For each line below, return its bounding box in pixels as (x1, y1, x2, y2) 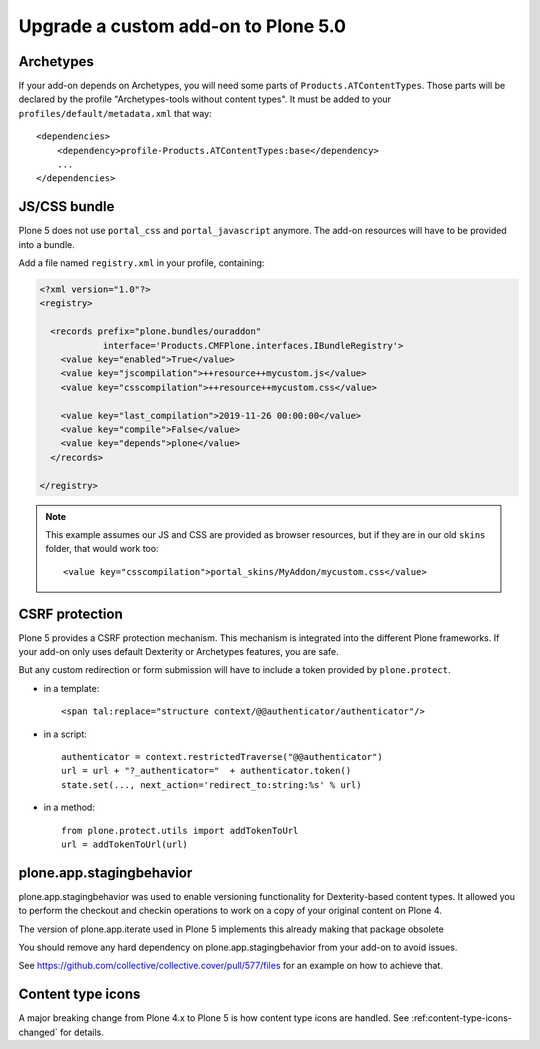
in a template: (43, 682, 100, 694)
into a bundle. (18, 238, 75, 250)
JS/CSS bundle (18, 198, 115, 215)
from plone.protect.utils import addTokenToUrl (61, 825, 299, 836)
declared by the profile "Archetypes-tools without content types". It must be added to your (18, 93, 392, 105)
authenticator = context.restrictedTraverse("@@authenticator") (61, 751, 384, 762)
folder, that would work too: (45, 543, 159, 555)
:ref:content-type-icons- (411, 1012, 512, 1024)
